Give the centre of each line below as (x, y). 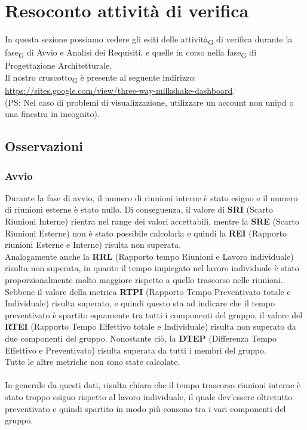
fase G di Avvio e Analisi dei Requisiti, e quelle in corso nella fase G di (131, 53)
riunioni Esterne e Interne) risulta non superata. (93, 245)
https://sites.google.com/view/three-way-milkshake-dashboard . (120, 90)
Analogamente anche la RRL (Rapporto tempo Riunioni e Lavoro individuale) (149, 256)
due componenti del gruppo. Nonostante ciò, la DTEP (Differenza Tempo (141, 338)
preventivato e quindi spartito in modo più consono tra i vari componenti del (145, 408)
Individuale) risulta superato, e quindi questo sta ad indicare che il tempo (140, 303)
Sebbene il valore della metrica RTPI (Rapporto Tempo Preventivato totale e (148, 291)
